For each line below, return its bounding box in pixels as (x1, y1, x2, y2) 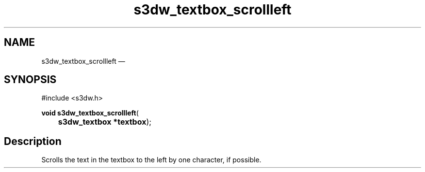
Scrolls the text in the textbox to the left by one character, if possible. (41, 156, 262, 164)
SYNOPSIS (4, 73, 57, 86)
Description (4, 135, 62, 147)
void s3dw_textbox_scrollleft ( (41, 109, 139, 117)
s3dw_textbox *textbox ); (58, 117, 152, 127)
